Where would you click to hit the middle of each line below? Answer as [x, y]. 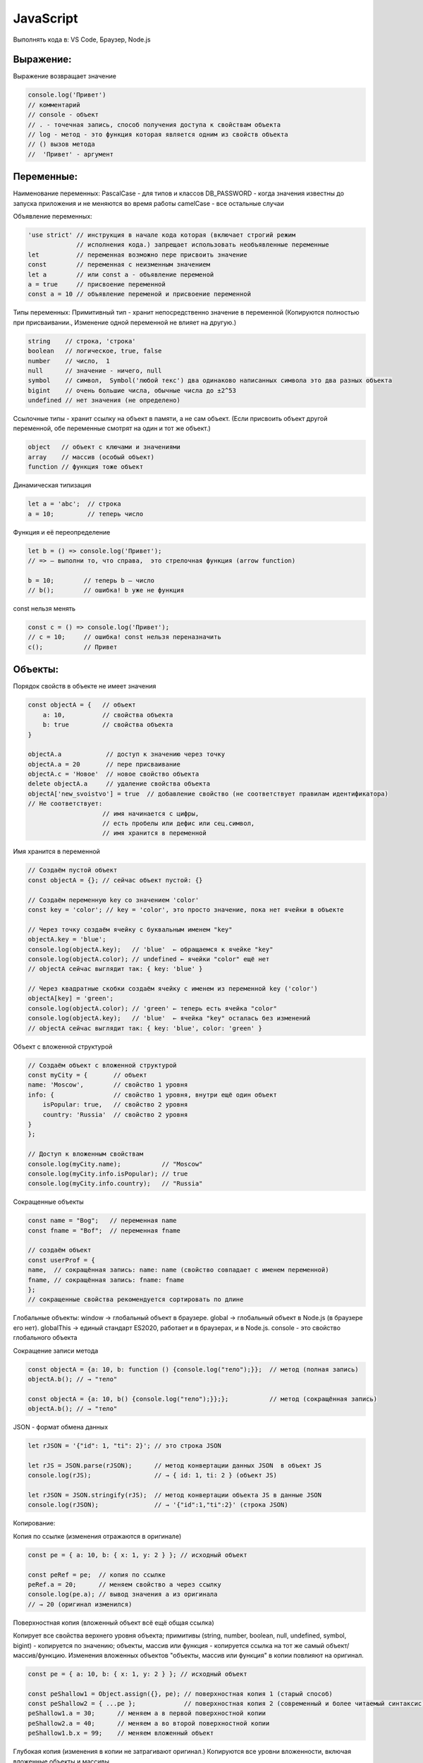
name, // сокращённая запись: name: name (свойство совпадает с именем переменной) [178, 1270]
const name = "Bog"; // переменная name [102, 1221]
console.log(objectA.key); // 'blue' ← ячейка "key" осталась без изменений [169, 1018]
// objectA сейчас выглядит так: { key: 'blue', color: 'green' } [145, 1028]
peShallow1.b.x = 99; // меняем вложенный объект [121, 1733]
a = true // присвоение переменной [97, 285]
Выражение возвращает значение [65, 76]
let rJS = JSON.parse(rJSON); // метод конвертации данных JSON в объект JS [175, 1465]
